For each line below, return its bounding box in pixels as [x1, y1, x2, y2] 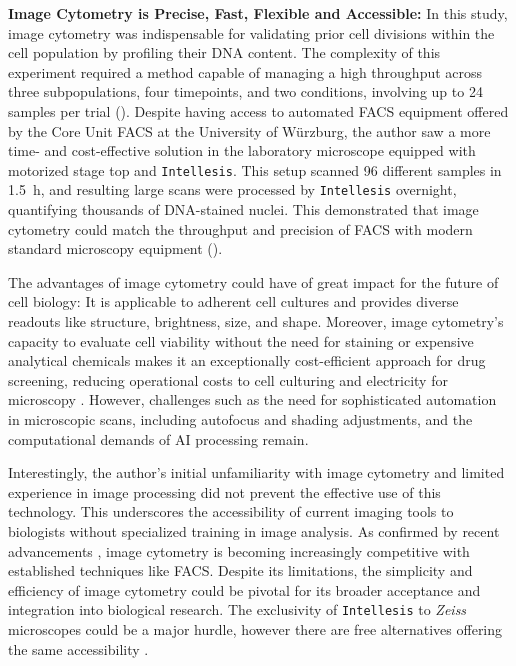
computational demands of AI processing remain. [8, 428, 309, 449]
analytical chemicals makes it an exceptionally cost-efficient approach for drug [8, 350, 486, 371]
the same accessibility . [8, 638, 149, 659]
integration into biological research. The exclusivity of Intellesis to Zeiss [8, 599, 467, 620]
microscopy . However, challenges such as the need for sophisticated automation [8, 389, 497, 410]
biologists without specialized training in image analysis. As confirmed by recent [8, 520, 500, 541]
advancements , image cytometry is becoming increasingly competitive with [8, 540, 470, 561]
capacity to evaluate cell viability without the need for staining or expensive [8, 330, 474, 351]
